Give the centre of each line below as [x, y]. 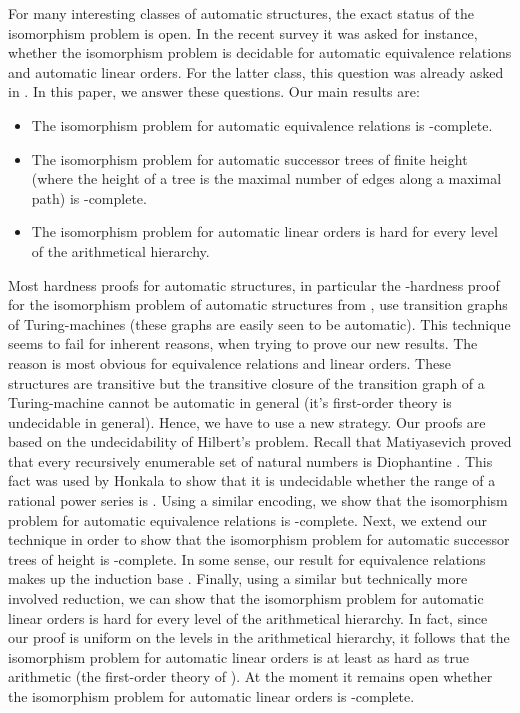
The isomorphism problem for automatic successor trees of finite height [249, 158]
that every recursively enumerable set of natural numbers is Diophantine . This [250, 460]
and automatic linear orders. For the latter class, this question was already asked [256, 71]
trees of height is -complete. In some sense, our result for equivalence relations [247, 558]
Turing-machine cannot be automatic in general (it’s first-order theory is [230, 402]
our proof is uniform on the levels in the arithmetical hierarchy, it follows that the [259, 637]
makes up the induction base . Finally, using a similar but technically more [238, 578]
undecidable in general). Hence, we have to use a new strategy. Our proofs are [247, 421]
